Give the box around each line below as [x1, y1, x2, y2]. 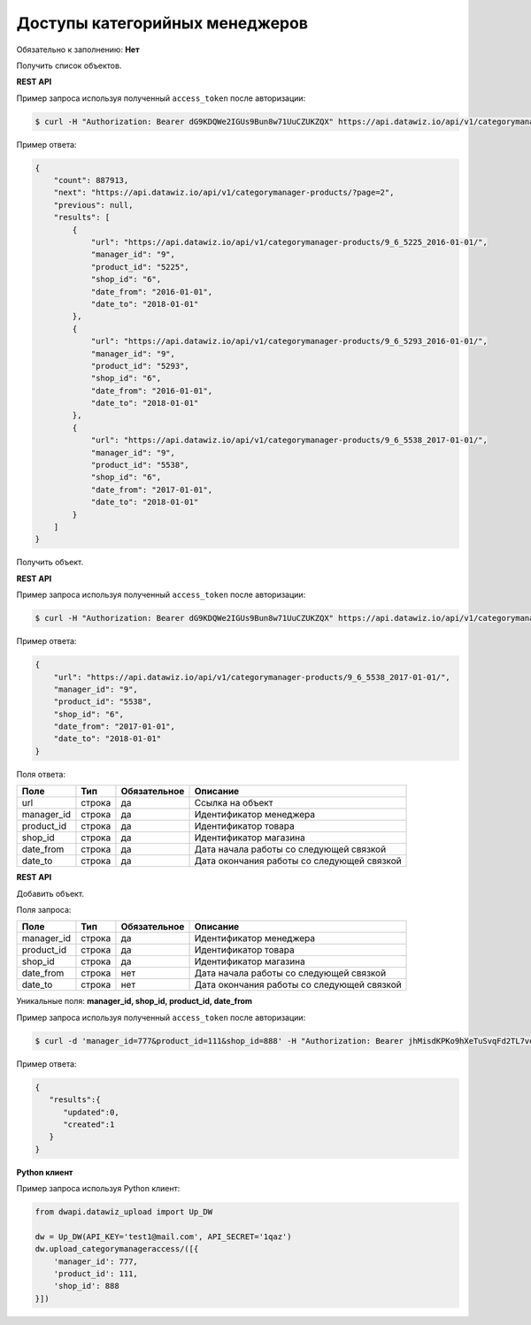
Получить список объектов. [16, 60, 122, 71]
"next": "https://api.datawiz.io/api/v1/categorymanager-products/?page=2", [53, 188, 395, 198]
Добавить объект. [16, 888, 84, 899]
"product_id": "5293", [90, 361, 189, 371]
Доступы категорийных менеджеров [16, 13, 309, 33]
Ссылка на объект [194, 797, 273, 809]
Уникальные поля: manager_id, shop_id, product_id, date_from [16, 996, 252, 1007]
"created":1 [63, 1119, 115, 1130]
